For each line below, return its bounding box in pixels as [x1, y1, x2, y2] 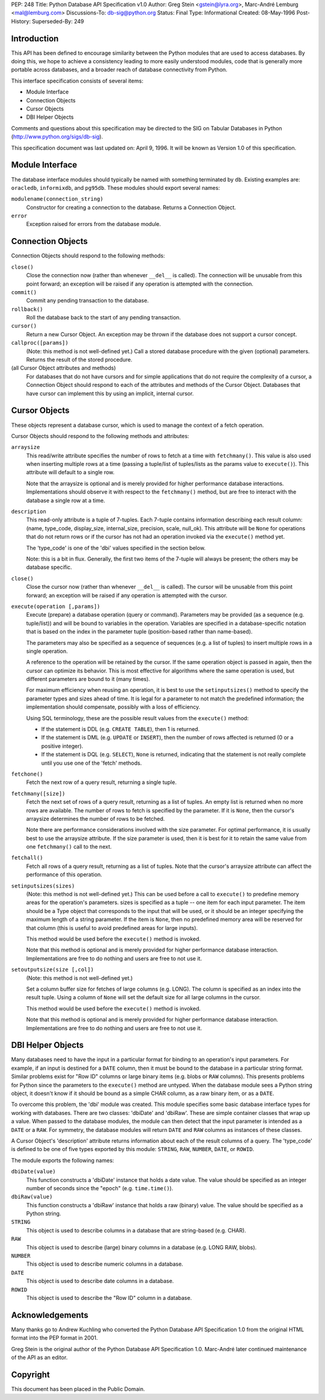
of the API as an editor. [11, 1354, 68, 1361]
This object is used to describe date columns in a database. [26, 1278, 174, 1285]
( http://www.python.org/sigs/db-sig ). [11, 133, 104, 140]
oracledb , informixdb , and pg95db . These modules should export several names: [11, 184, 220, 191]
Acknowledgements [11, 1310, 88, 1320]
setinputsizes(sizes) [11, 882, 75, 889]
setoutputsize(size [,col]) [11, 966, 94, 973]
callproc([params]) [11, 339, 69, 347]
